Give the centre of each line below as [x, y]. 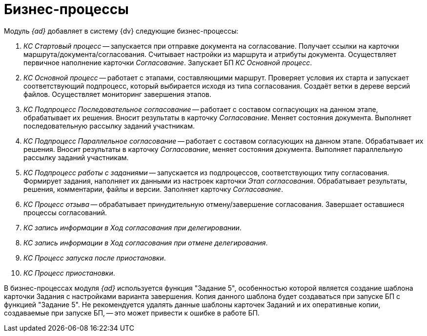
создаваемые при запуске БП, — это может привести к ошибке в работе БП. [132, 313]
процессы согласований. [65, 212]
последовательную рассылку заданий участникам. [109, 126]
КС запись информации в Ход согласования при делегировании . [132, 227]
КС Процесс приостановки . [69, 273]
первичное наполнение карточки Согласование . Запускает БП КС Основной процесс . [168, 62]
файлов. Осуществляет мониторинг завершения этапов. [118, 94]
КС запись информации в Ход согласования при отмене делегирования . [146, 243]
